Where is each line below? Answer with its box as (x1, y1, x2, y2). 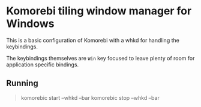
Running (6, 78, 39, 88)
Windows (6, 17, 55, 30)
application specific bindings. (6, 61, 79, 68)
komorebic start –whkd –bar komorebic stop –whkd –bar (20, 94, 160, 101)
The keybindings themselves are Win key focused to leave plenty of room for (6, 54, 195, 62)
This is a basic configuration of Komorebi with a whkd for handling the (6, 36, 180, 44)
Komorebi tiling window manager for (6, 4, 192, 18)
